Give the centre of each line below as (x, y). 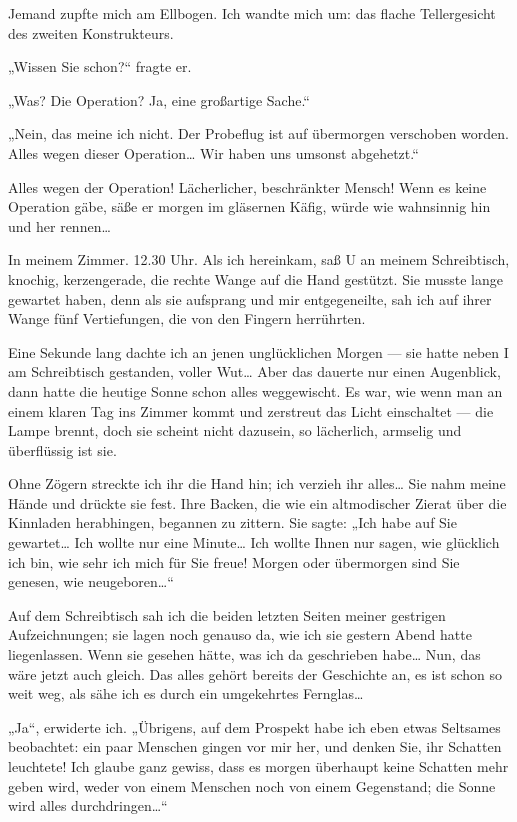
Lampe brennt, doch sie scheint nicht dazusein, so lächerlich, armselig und (235, 430)
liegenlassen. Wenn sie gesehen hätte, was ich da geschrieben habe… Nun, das (244, 654)
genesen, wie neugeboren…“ (91, 581)
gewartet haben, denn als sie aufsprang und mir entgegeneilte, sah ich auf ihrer (250, 298)
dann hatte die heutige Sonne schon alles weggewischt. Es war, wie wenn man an (255, 390)
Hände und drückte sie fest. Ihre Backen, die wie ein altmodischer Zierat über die (257, 502)
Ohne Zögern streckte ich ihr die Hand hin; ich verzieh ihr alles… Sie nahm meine (257, 483)
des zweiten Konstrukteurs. (91, 32)
